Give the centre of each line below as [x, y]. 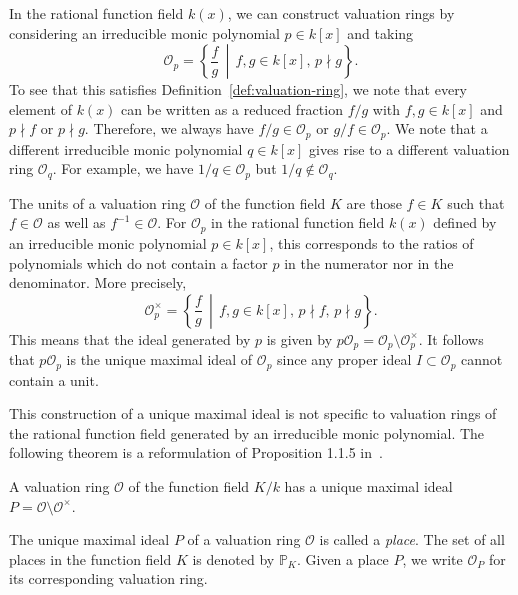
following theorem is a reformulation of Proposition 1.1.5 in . [196, 452]
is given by [299, 338]
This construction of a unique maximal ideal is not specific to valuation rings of [253, 413]
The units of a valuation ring [97, 202]
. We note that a [437, 128]
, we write [432, 558]
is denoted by [233, 558]
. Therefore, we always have [169, 128]
